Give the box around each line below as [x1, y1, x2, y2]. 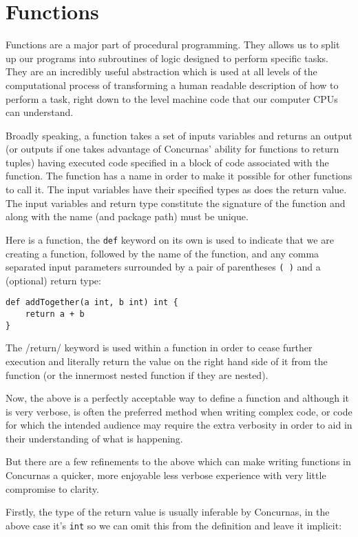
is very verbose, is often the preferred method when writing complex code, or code [6, 404, 352, 418]
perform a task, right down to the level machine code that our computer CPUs [6, 91, 338, 106]
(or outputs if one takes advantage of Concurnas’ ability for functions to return [6, 141, 339, 156]
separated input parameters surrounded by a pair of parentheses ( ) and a [6, 260, 321, 274]
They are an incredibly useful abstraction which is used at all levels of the [6, 64, 317, 79]
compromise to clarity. [6, 481, 99, 496]
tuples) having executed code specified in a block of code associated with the [6, 155, 329, 169]
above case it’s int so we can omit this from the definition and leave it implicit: [6, 518, 342, 532]
